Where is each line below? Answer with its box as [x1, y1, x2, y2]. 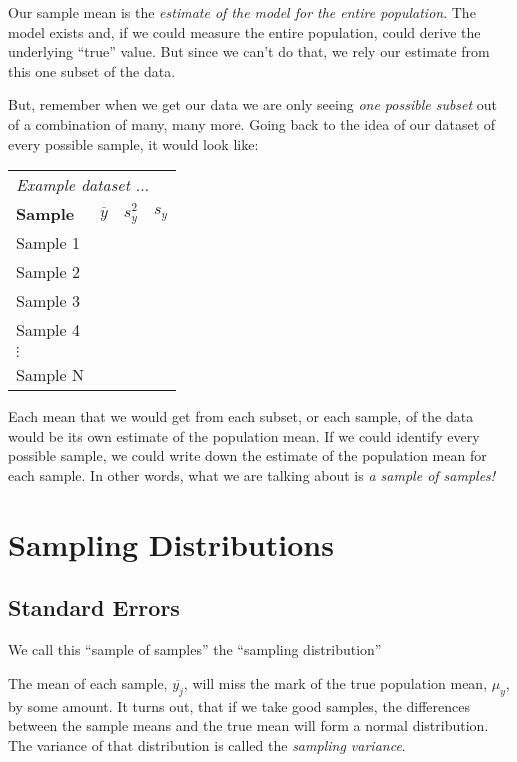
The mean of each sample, [8, 672, 168, 693]
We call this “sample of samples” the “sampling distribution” [8, 639, 382, 660]
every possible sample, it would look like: [8, 133, 259, 154]
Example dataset [16, 173, 130, 197]
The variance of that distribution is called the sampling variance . [8, 734, 406, 755]
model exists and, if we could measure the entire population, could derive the [8, 21, 481, 42]
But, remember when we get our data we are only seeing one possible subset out [8, 94, 498, 115]
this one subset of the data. [8, 60, 176, 81]
